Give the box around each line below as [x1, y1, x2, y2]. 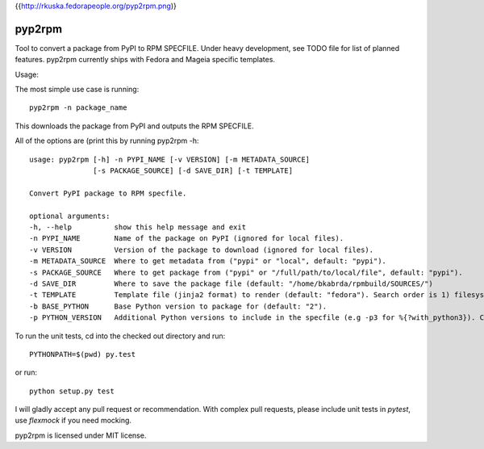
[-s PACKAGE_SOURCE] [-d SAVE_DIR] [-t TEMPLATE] [93, 166, 294, 175]
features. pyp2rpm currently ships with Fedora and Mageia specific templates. [15, 55, 276, 65]
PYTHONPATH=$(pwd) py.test [29, 350, 136, 359]
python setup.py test [29, 386, 115, 396]
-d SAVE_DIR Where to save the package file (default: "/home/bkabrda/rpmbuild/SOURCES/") [29, 279, 433, 288]
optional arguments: [29, 211, 111, 220]
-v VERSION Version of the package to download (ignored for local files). [29, 245, 374, 254]
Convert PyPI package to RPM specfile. [29, 188, 187, 198]
